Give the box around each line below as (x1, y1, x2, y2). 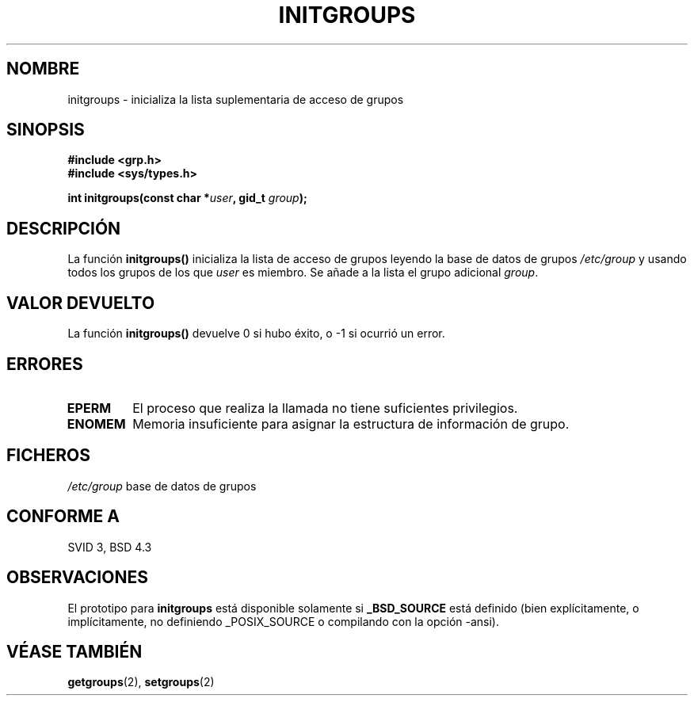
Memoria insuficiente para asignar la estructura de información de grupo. (132, 415, 570, 432)
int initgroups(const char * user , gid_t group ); (67, 191, 307, 205)
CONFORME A (6, 506, 120, 527)
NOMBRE (6, 59, 80, 79)
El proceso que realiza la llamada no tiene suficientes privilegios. (132, 399, 518, 416)
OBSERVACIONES (6, 567, 148, 588)
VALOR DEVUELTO (6, 292, 155, 313)
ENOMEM (67, 415, 126, 432)
